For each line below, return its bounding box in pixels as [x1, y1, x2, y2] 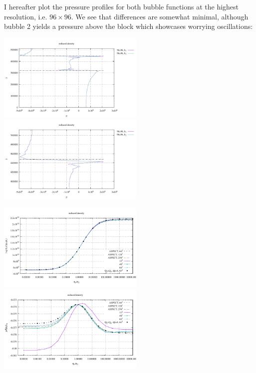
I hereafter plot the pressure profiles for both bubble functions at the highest [4, 1, 239, 11]
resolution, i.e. [4, 11, 47, 21]
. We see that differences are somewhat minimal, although [71, 11, 249, 21]
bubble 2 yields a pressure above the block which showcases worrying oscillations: [4, 21, 253, 31]
